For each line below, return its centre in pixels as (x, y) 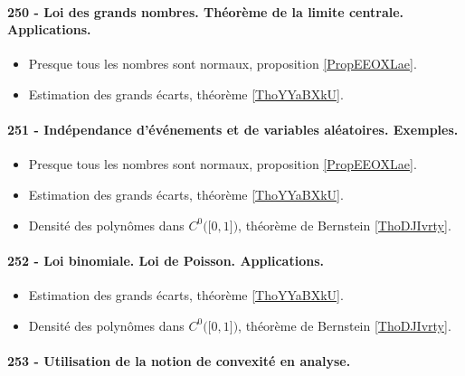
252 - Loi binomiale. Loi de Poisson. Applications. (166, 260)
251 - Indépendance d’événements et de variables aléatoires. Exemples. (233, 130)
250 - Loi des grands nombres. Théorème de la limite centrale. (206, 11)
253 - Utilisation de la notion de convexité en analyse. (179, 360)
